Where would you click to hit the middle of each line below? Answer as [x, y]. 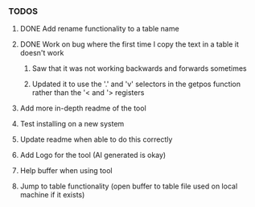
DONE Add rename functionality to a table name [99, 29]
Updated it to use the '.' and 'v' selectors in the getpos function [136, 84]
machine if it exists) [52, 195]
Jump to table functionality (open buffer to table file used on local [129, 186]
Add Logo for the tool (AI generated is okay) [93, 155]
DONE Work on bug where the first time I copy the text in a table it [129, 44]
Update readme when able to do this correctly [96, 139]
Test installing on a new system [72, 124]
